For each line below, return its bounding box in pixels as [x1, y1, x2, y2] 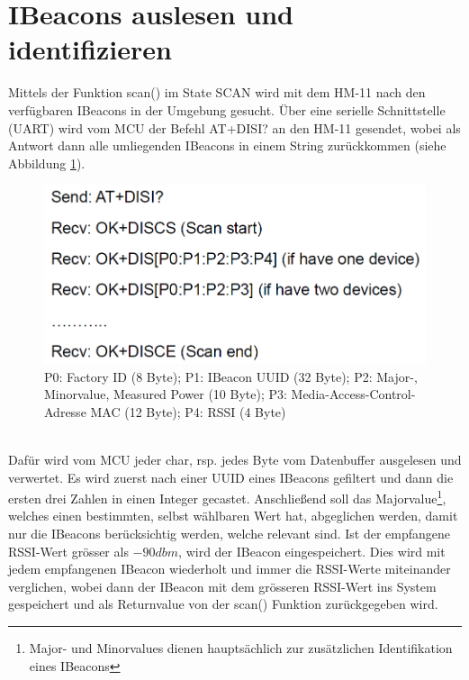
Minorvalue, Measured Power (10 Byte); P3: [44, 385, 287, 403]
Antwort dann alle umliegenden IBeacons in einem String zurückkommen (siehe [8, 136, 446, 155]
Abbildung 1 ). [8, 153, 86, 172]
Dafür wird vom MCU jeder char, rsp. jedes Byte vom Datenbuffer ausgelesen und [8, 450, 462, 469]
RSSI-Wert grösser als [8, 541, 129, 560]
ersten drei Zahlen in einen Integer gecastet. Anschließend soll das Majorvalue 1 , [8, 486, 446, 507]
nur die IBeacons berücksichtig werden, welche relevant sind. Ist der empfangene [8, 524, 451, 543]
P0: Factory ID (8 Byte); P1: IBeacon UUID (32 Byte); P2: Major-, [44, 367, 418, 385]
